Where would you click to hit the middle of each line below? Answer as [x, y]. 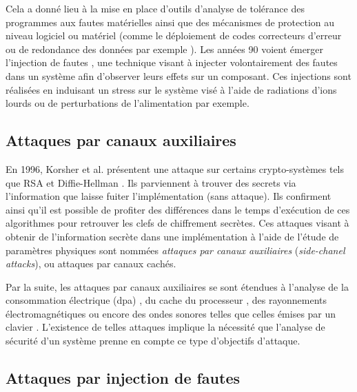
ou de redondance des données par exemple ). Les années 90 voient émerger [165, 49]
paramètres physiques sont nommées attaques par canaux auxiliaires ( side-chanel [175, 250]
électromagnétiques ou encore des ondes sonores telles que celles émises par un [171, 313]
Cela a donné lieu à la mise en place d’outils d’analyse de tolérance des [155, 8]
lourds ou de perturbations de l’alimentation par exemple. [127, 103]
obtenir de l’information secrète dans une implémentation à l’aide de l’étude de [172, 236]
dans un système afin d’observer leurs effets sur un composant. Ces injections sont [178, 75]
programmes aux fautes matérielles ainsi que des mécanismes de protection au [170, 22]
